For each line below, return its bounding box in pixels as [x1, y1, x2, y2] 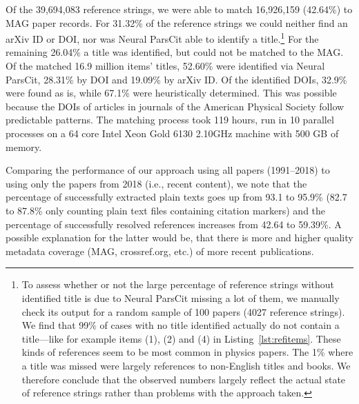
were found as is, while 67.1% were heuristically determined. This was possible [6, 85, 337, 100]
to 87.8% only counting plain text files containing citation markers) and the [6, 203, 326, 217]
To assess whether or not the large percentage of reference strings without [21, 277, 334, 292]
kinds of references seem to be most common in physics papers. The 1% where [21, 345, 353, 359]
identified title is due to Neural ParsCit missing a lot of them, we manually [21, 290, 340, 305]
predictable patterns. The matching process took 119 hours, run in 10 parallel [6, 112, 334, 127]
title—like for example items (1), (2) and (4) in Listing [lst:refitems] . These [21, 331, 341, 345]
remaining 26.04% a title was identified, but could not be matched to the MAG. [6, 45, 344, 59]
